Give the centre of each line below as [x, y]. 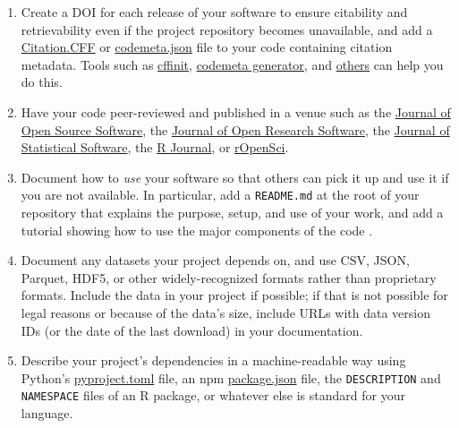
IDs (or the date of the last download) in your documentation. [192, 330]
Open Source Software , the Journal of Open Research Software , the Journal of [235, 129]
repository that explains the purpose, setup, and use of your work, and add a [232, 212]
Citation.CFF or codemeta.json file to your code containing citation [207, 47]
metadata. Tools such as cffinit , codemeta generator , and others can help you [232, 64]
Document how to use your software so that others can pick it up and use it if [235, 177]
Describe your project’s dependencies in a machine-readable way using [213, 360]
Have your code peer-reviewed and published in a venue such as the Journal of [236, 111]
